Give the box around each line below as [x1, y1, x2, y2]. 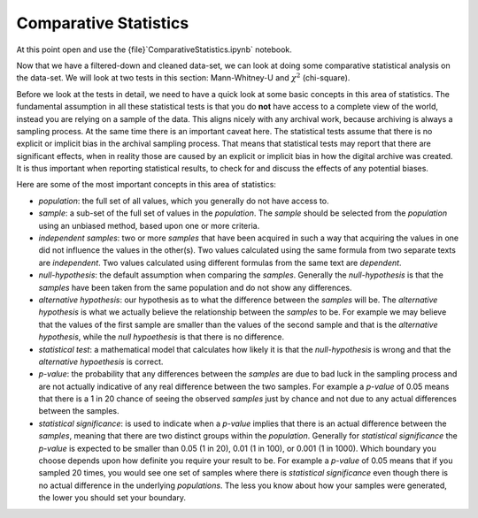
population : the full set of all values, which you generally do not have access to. [38, 195, 329, 206]
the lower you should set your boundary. [38, 492, 186, 503]
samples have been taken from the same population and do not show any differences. [38, 282, 352, 293]
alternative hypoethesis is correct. [38, 356, 164, 367]
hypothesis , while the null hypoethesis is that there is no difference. [38, 331, 285, 342]
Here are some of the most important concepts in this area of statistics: [16, 179, 276, 190]
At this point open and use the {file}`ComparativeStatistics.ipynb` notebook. [16, 44, 292, 55]
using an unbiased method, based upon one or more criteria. [38, 220, 260, 231]
